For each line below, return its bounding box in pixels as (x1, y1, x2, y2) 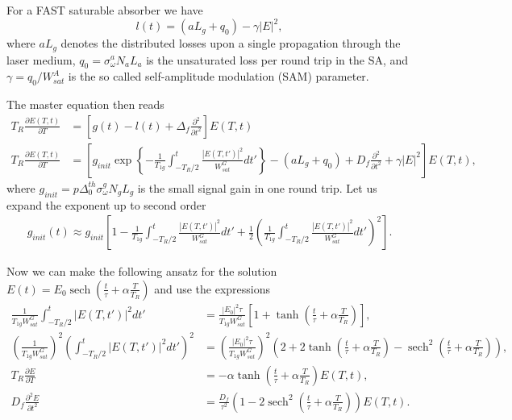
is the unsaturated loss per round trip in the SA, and (146, 51, 409, 68)
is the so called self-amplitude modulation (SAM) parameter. (68, 68, 369, 85)
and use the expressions (154, 280, 270, 297)
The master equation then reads (6, 96, 164, 113)
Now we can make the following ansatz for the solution (6, 263, 277, 280)
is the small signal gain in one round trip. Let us (137, 179, 377, 196)
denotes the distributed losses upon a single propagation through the (60, 35, 401, 52)
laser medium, (6, 51, 76, 68)
